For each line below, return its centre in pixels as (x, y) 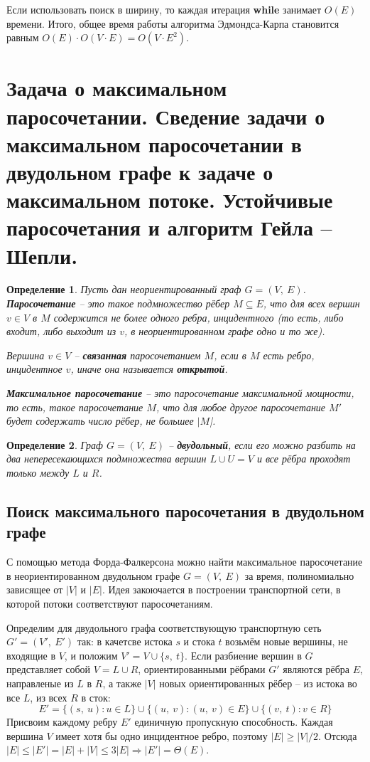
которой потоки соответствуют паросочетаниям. (110, 603)
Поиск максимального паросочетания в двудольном (185, 510)
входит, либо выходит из (61, 331)
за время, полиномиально (299, 575)
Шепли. (42, 255)
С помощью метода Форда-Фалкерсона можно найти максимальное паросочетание (185, 562)
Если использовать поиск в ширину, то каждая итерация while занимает (164, 9)
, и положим (91, 655)
